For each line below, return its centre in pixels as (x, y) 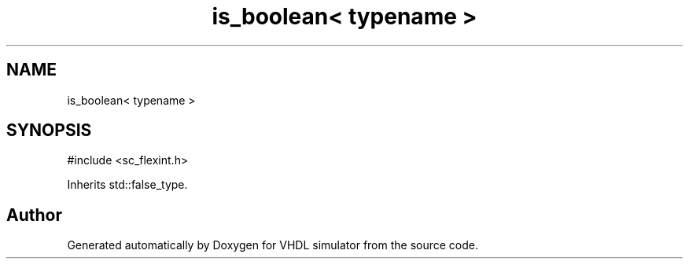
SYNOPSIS (49, 131)
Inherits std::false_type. (127, 185)
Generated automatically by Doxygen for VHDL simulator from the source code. (273, 245)
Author (34, 215)
